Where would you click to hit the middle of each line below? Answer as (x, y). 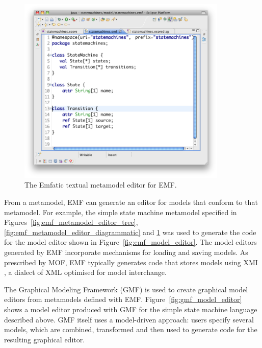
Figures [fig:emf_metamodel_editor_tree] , (71, 222)
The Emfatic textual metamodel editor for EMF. (101, 185)
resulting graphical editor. (45, 339)
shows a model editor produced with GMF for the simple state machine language (131, 309)
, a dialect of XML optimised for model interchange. (85, 272)
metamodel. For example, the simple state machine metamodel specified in (121, 212)
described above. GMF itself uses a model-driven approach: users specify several (129, 319)
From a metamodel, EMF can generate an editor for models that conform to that (131, 202)
